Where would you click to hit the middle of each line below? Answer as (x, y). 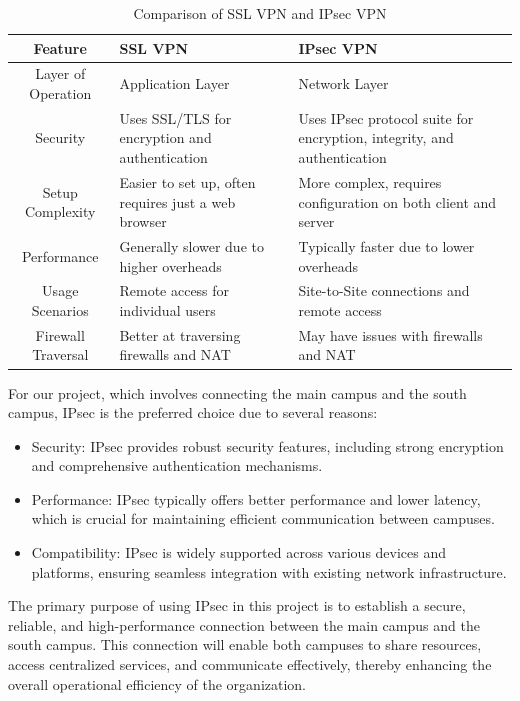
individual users (167, 309)
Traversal (60, 354)
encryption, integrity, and (376, 137)
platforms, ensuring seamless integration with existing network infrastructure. (269, 571)
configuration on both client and (397, 201)
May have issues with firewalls (390, 334)
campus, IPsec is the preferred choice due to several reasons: (193, 412)
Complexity (60, 211)
